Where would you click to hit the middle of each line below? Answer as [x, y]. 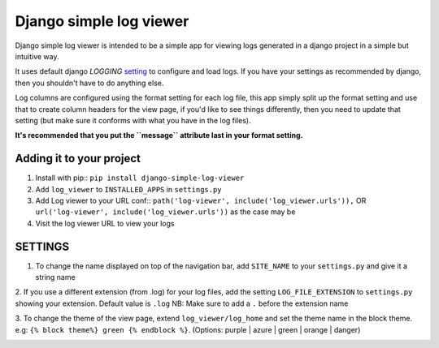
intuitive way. [37, 56]
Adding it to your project [78, 159]
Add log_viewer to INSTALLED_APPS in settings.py [129, 189]
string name [56, 277]
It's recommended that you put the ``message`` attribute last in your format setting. [159, 135]
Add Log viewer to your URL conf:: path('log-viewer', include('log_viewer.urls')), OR [201, 200]
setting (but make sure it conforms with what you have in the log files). [133, 120]
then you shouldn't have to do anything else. [89, 83]
